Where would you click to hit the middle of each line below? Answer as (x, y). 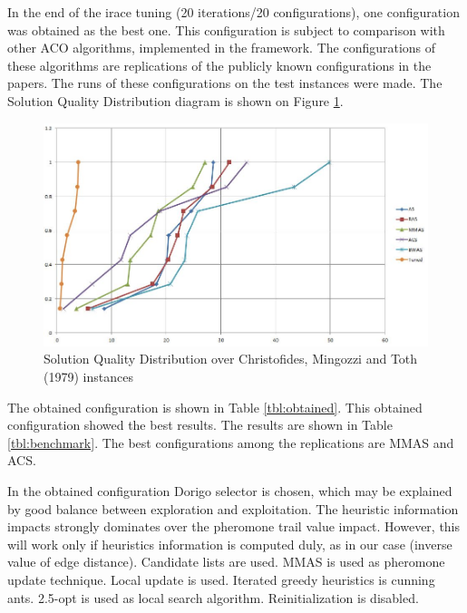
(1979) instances (88, 377)
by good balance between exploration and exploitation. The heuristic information (233, 508)
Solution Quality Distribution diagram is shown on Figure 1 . (175, 100)
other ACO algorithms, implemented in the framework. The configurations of (222, 48)
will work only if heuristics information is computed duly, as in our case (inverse (230, 544)
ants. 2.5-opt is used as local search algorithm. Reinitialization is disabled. (213, 597)
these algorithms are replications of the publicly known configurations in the (219, 65)
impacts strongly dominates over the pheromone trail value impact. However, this (234, 526)
